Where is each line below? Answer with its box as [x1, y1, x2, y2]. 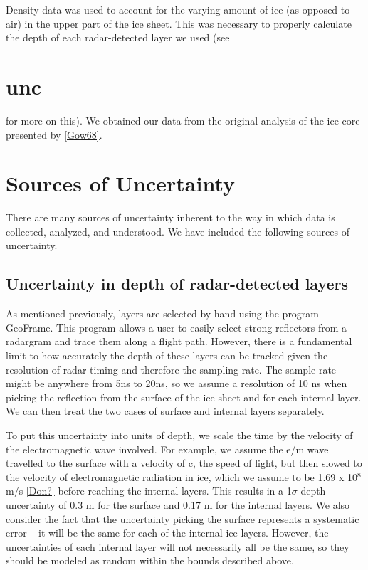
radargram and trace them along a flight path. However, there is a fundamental [6, 334, 352, 349]
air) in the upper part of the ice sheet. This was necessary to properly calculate [6, 16, 352, 31]
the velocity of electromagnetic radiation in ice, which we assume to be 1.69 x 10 [6, 469, 358, 484]
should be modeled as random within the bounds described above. [6, 553, 294, 568]
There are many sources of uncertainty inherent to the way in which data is [6, 210, 335, 225]
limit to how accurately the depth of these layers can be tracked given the [6, 347, 328, 362]
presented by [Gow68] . [6, 127, 102, 142]
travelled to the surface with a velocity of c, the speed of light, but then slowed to [6, 455, 362, 470]
